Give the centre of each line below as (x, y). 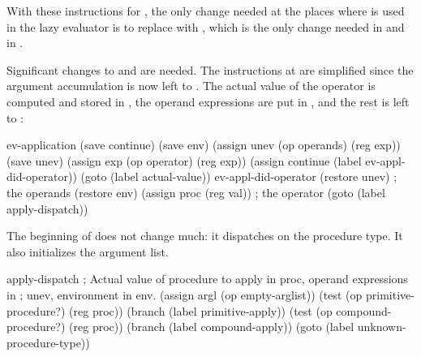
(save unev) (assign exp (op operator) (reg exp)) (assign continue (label (184, 160)
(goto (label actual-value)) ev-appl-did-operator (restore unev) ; (239, 176)
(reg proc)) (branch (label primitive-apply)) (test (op (201, 310)
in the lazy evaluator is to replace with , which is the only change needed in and (206, 26)
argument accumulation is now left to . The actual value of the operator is (191, 86)
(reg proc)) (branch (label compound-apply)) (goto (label (212, 327)
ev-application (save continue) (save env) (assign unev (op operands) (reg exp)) (204, 145)
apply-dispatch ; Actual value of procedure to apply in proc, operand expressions (207, 279)
